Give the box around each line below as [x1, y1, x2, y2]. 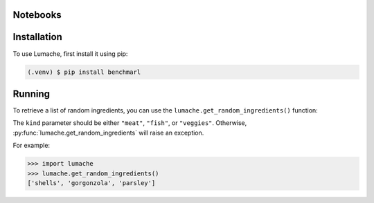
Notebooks [12, 9, 62, 21]
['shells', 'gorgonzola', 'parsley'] [27, 179, 156, 186]
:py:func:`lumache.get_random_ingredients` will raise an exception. [12, 128, 204, 137]
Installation [12, 31, 62, 43]
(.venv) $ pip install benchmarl [27, 68, 141, 76]
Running [12, 88, 51, 99]
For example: [12, 142, 51, 150]
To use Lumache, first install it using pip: [12, 49, 128, 58]
